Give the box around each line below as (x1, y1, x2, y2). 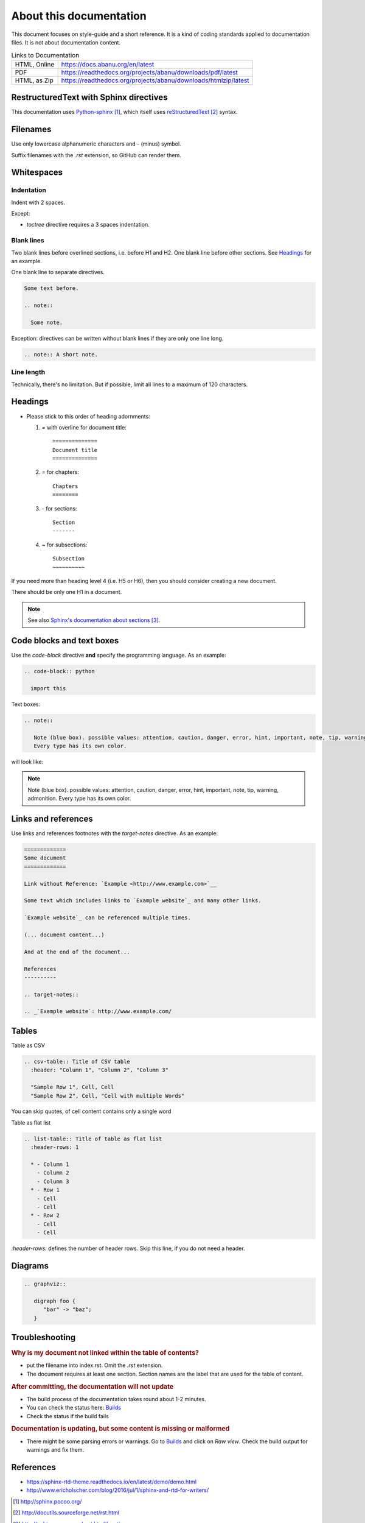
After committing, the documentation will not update (11, 1382, 174, 1391)
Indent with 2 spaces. (11, 199, 66, 206)
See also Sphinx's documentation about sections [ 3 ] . (27, 617, 161, 624)
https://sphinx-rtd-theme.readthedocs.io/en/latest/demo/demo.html (26, 1478, 197, 1486)
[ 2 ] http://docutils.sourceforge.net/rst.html (13, 1509, 120, 1516)
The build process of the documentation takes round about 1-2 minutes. (26, 1395, 206, 1402)
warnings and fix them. (26, 1446, 85, 1454)
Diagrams (11, 1260, 49, 1271)
